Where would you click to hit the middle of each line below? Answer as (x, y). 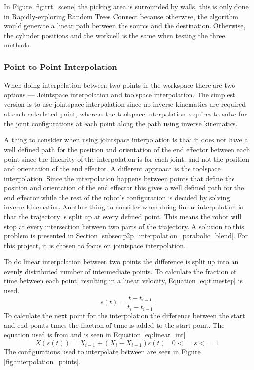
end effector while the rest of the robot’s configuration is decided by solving (117, 197)
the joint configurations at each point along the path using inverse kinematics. (121, 123)
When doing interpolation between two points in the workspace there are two (120, 85)
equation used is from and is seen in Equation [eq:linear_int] (95, 335)
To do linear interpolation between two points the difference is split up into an (121, 262)
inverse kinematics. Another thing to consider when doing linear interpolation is (124, 207)
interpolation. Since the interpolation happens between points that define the (119, 178)
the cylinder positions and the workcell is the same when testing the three (115, 35)
